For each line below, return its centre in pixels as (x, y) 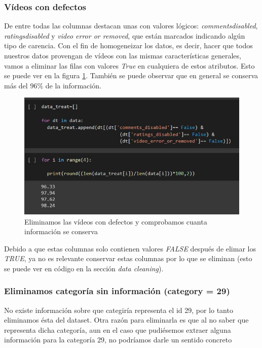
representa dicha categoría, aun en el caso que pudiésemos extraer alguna (118, 329)
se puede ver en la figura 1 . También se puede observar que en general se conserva (131, 75)
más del (16, 85)
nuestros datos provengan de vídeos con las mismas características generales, (123, 55)
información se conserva (61, 231)
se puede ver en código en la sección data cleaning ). (84, 268)
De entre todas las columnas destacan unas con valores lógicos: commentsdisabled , (131, 26)
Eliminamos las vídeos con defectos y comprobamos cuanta (116, 221)
